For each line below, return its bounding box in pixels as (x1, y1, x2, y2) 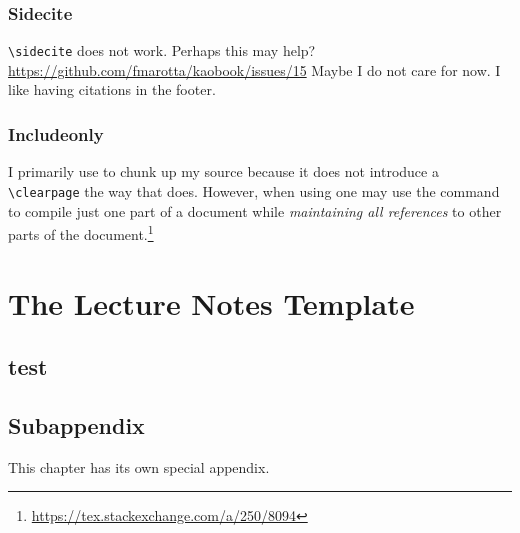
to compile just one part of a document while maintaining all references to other (8, 200, 502, 221)
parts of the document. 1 (8, 221, 154, 244)
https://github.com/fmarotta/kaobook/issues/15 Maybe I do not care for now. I (8, 59, 501, 80)
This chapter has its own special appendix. (8, 456, 270, 477)
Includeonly (8, 121, 104, 146)
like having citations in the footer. (8, 79, 216, 100)
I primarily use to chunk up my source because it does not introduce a (8, 161, 439, 182)
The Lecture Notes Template (8, 282, 415, 323)
